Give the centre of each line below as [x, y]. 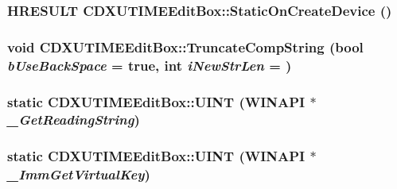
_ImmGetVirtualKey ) [79, 174]
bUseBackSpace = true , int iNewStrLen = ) [150, 65]
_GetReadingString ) [74, 120]
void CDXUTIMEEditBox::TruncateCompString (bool [185, 46]
